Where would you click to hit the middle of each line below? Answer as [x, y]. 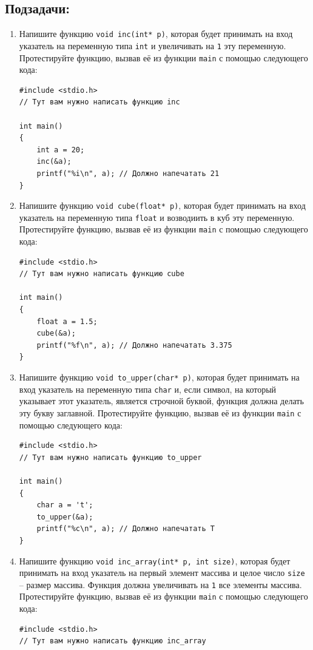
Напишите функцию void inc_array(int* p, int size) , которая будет [155, 560]
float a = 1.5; [67, 321]
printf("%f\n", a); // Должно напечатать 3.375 [134, 345]
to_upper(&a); [65, 517]
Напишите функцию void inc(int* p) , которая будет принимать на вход [156, 34]
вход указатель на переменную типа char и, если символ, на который [148, 389]
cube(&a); [56, 333]
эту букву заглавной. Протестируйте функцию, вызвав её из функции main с [160, 412]
